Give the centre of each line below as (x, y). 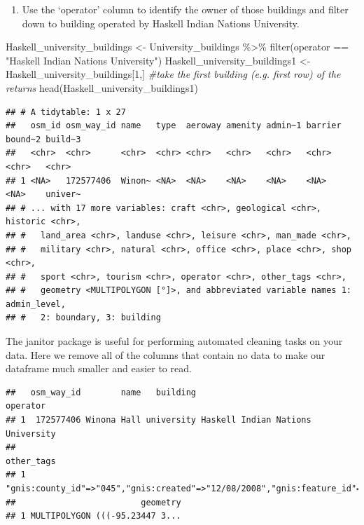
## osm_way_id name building (101, 392)
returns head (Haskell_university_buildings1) (102, 87)
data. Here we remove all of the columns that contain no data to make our (166, 354)
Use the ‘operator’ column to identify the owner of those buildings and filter (185, 9)
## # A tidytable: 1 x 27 (66, 112)
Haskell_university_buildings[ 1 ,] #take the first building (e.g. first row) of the (173, 74)
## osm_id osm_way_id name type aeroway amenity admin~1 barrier (174, 126)
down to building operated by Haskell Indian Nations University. (161, 23)
